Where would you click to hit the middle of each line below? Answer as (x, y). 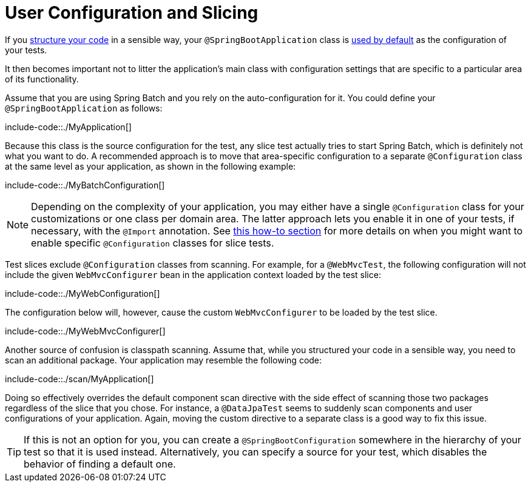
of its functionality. (42, 79)
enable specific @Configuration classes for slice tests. (153, 243)
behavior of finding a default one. (100, 464)
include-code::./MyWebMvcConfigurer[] (85, 331)
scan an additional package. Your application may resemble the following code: (164, 360)
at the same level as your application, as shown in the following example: (151, 166)
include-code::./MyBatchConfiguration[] (85, 185)
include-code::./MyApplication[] (68, 127)
